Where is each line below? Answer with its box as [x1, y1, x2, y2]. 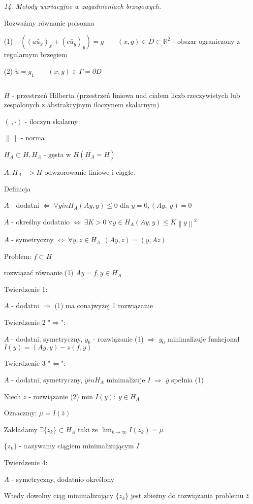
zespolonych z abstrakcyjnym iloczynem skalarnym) [4, 99, 159, 110]
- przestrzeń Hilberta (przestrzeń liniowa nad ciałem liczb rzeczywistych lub [12, 90, 240, 100]
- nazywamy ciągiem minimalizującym [19, 441, 134, 451]
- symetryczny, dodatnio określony [11, 473, 115, 484]
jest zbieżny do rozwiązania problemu [130, 490, 244, 501]
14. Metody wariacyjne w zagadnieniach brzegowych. [4, 1, 161, 11]
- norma [21, 132, 45, 143]
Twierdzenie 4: [4, 457, 48, 467]
